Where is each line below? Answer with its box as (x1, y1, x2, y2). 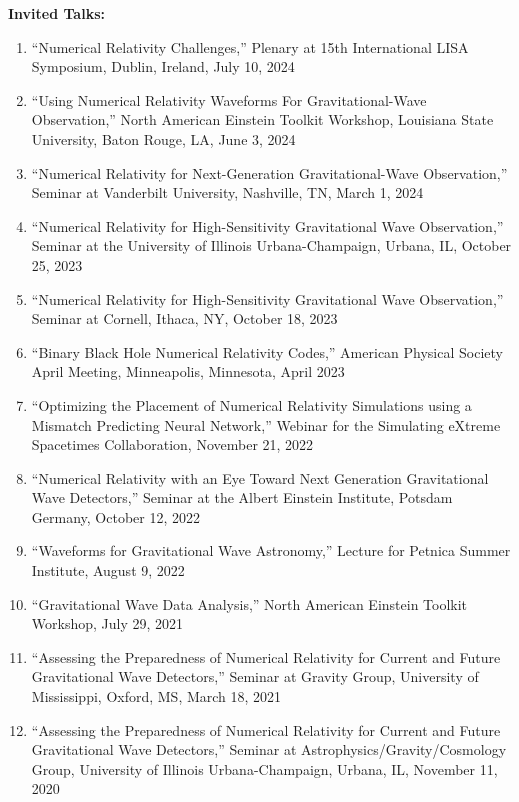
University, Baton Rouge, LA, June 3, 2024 (31, 128, 296, 149)
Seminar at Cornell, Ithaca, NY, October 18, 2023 (31, 308, 338, 329)
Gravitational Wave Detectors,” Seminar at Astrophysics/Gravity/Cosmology (31, 739, 507, 760)
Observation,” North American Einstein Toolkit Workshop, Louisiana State (31, 109, 494, 130)
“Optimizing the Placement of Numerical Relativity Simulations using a (31, 394, 472, 415)
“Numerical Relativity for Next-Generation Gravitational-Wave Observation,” (31, 162, 508, 183)
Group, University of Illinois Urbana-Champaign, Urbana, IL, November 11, (31, 758, 498, 779)
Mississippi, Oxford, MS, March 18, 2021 (31, 686, 282, 707)
